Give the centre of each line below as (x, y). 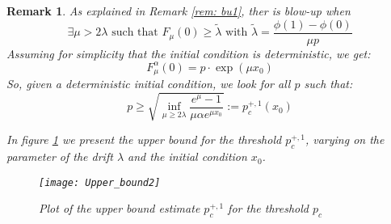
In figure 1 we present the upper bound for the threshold (144, 139)
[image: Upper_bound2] (100, 182)
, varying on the (345, 139)
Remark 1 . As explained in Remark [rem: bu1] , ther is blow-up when (179, 11)
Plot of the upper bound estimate (120, 208)
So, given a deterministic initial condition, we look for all (149, 84)
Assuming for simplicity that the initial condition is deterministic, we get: (189, 53)
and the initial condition (187, 156)
